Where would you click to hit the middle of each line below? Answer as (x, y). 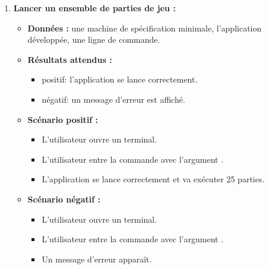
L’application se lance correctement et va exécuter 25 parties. (153, 179)
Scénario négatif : (64, 199)
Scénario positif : (63, 119)
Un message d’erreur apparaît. (97, 259)
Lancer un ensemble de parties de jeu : (94, 8)
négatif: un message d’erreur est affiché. (113, 99)
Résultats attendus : (70, 59)
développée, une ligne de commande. (94, 39)
